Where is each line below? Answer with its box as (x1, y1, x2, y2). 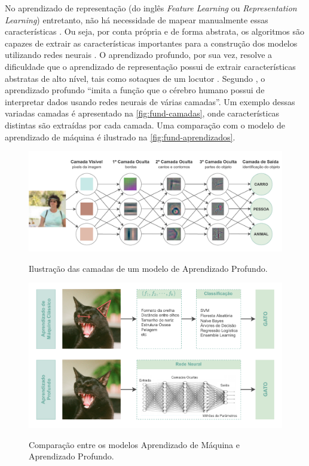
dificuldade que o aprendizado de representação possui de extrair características (5, 60, 296, 72)
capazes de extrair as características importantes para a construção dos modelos (5, 36, 298, 49)
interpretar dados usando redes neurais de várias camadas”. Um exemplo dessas (5, 95, 295, 108)
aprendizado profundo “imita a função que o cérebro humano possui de (5, 84, 265, 96)
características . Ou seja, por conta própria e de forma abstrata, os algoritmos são (5, 25, 304, 38)
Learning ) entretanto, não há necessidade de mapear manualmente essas (5, 13, 268, 26)
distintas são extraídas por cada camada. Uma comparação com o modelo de (5, 118, 285, 131)
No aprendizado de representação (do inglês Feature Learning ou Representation (5, 2, 297, 14)
